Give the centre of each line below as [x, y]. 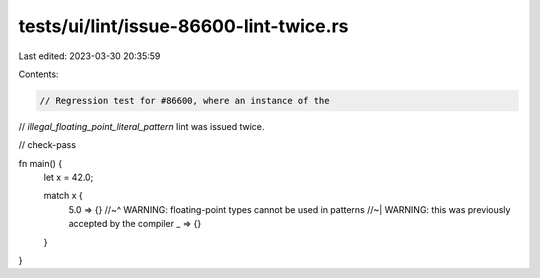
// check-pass [47, 145]
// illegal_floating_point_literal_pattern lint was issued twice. [141, 126]
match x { [63, 196]
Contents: [38, 74]
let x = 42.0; [68, 177]
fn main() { [40, 163]
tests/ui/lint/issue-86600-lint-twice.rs [183, 26]
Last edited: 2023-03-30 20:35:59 [89, 56]
